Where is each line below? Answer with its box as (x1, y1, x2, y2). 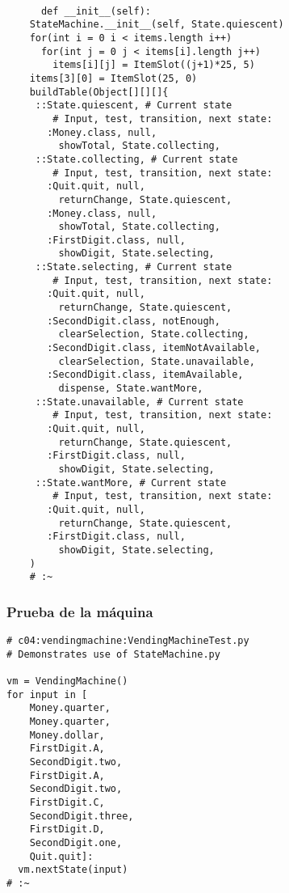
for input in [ (6, 688, 88, 700)
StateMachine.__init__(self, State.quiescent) (29, 19, 284, 31)
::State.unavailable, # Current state (35, 396, 244, 408)
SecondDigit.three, (29, 810, 134, 822)
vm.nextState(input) (18, 864, 128, 876)
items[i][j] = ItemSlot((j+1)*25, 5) (52, 59, 255, 71)
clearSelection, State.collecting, (58, 328, 249, 341)
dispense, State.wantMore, (58, 383, 203, 395)
